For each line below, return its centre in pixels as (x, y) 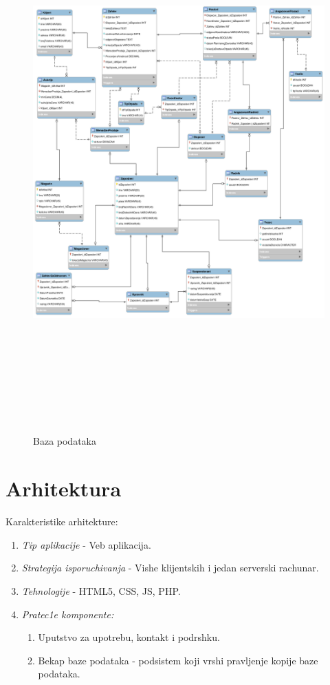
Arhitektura (64, 488)
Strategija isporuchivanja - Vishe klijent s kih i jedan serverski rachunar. (170, 568)
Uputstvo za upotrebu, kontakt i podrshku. (129, 637)
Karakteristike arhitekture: (62, 521)
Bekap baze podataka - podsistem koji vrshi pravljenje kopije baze (178, 660)
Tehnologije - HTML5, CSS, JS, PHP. (101, 590)
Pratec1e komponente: (68, 614)
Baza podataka (65, 441)
